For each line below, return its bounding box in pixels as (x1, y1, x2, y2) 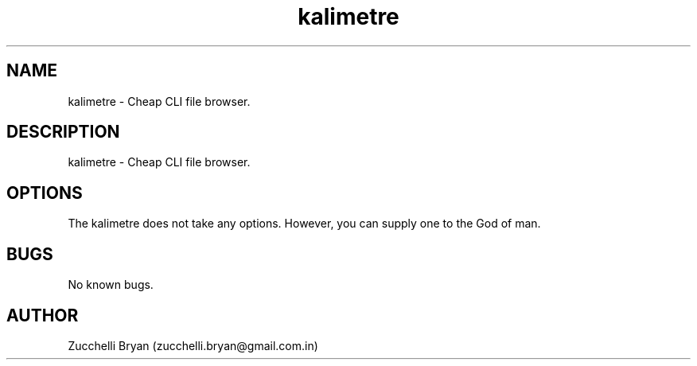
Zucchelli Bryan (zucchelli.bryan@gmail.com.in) (68, 338, 318, 352)
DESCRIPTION (6, 122, 120, 142)
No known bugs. (68, 278, 154, 292)
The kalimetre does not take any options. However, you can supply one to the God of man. (68, 216, 541, 231)
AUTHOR (6, 305, 79, 325)
